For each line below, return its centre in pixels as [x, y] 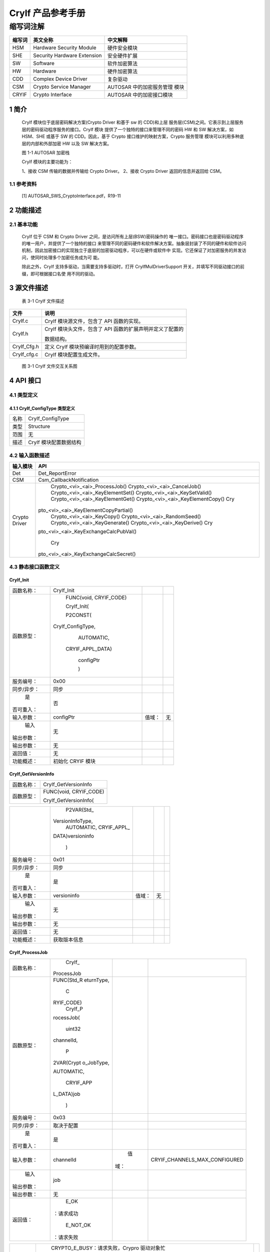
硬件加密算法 [122, 72]
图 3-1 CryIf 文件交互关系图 [49, 366]
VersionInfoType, [73, 821]
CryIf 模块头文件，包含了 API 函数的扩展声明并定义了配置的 [114, 329]
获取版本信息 [68, 940]
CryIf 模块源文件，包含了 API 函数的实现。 [94, 322]
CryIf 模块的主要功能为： [47, 162]
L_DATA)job [67, 1094]
